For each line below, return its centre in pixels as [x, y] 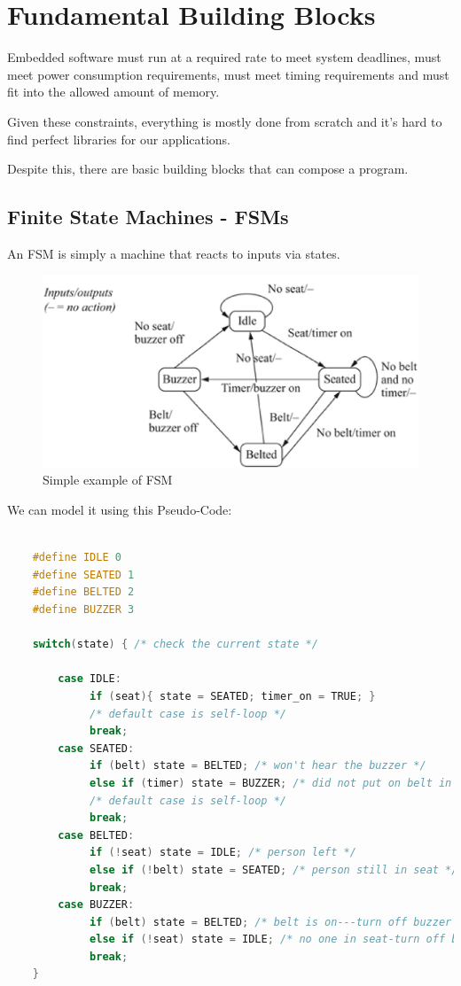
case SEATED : [96, 748]
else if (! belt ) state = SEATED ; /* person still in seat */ [274, 870]
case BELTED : [96, 835]
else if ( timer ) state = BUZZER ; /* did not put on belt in [271, 783]
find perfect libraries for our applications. [119, 139]
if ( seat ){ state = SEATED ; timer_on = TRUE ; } [233, 696]
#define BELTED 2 [83, 592]
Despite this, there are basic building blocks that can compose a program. [208, 169]
